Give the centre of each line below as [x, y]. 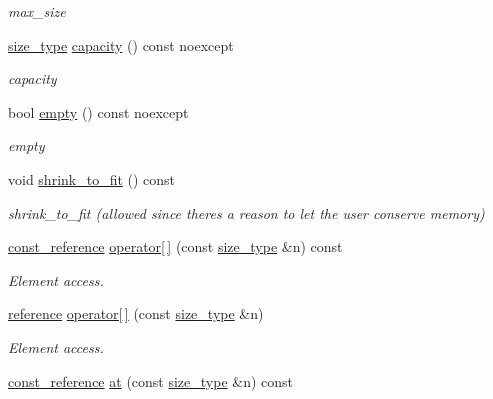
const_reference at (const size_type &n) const [151, 380]
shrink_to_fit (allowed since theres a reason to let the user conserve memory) [246, 212]
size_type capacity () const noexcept [121, 44]
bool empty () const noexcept [98, 111]
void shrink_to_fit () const [92, 178]
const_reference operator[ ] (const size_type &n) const [175, 246]
